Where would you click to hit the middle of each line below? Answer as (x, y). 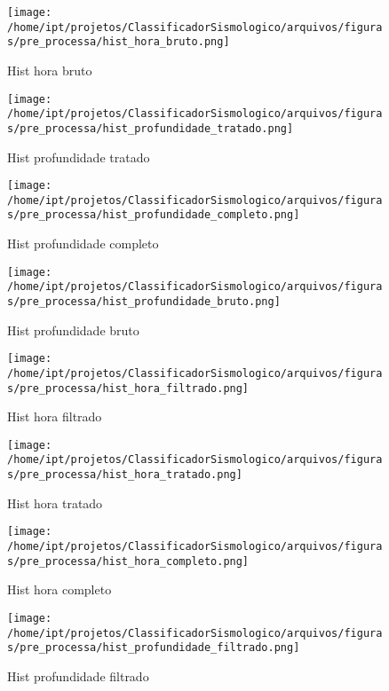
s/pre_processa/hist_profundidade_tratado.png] (151, 128)
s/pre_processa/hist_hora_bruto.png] (119, 42)
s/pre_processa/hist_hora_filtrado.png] (128, 388)
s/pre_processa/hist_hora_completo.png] (128, 561)
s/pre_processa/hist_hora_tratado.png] (125, 475)
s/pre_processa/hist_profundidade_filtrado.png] (154, 648)
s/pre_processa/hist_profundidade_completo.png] (154, 215)
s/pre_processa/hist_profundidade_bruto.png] (144, 302)
